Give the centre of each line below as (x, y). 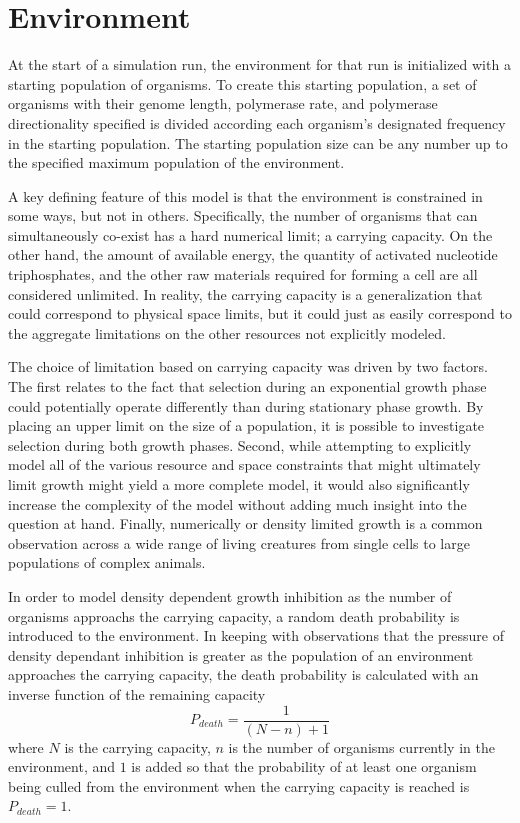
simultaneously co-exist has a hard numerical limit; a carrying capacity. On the (250, 234)
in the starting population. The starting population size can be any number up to (258, 142)
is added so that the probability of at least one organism (304, 766)
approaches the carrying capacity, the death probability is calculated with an (243, 674)
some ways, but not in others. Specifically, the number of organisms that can (243, 215)
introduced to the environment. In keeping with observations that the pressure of (256, 635)
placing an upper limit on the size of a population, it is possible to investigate (246, 425)
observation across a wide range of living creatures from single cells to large (239, 542)
